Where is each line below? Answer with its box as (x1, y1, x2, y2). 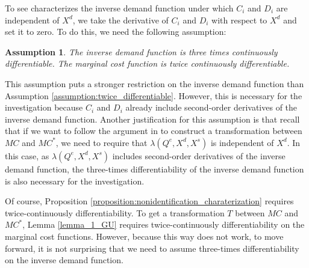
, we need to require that (55, 136, 148, 148)
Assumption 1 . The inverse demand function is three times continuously (5, 45, 278, 58)
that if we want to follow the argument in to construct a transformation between (5, 124, 302, 137)
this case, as (5, 149, 49, 162)
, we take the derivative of (72, 13, 169, 26)
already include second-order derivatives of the (125, 101, 298, 114)
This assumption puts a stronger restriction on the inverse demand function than (5, 77, 304, 90)
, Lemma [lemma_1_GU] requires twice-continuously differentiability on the (22, 218, 305, 231)
